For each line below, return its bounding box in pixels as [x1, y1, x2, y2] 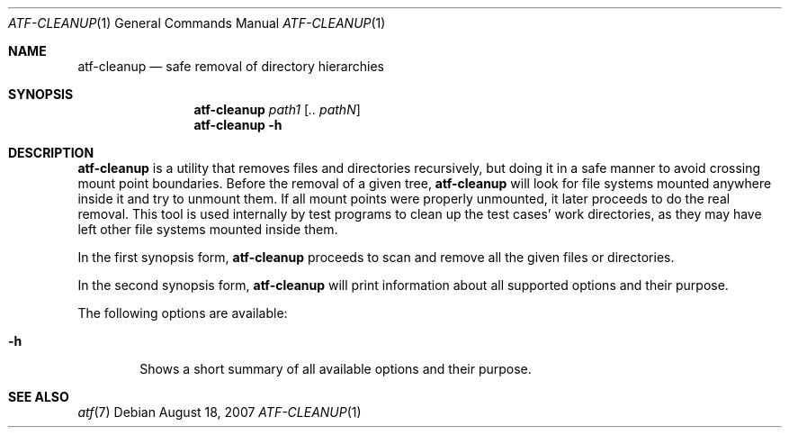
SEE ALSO [8, 389, 69, 404]
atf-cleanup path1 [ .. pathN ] [193, 102, 361, 117]
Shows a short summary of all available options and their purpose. [139, 361, 532, 376]
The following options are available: [77, 305, 288, 321]
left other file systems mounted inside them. [77, 222, 338, 237]
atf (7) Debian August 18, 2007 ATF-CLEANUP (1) [77, 404, 362, 420]
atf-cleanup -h [193, 117, 282, 132]
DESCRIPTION [8, 145, 94, 160]
